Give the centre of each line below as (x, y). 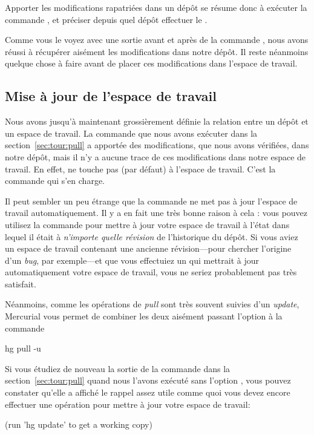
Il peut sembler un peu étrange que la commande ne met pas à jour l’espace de (151, 201)
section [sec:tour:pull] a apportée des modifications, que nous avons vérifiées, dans (157, 145)
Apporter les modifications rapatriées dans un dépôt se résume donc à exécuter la (156, 7)
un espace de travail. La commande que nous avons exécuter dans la (131, 133)
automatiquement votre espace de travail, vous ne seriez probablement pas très (151, 272)
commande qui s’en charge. (55, 181)
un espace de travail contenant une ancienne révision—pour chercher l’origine (148, 248)
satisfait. (21, 283)
